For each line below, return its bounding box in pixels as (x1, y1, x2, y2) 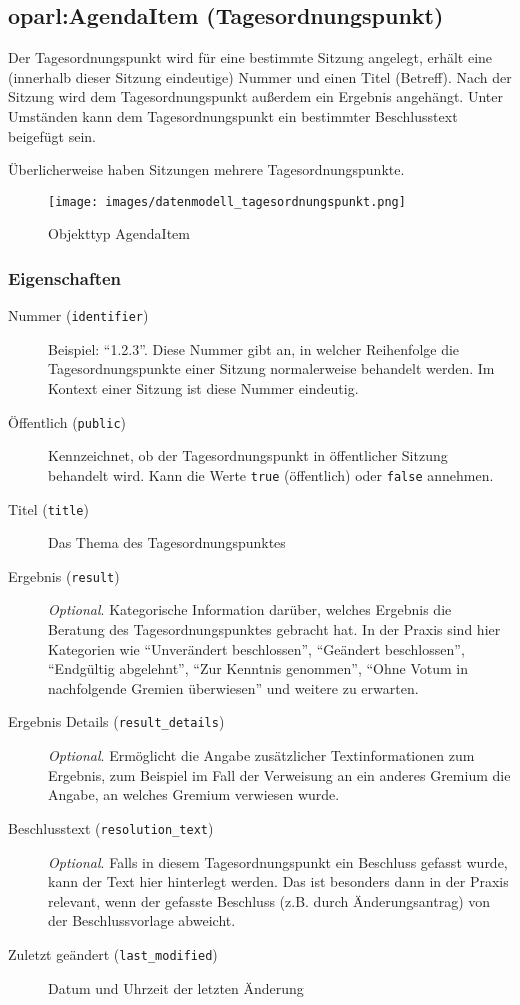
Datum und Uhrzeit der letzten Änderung (48, 977, 304, 998)
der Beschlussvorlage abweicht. (48, 910, 236, 931)
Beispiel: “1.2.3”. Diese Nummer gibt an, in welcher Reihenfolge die (48, 338, 460, 359)
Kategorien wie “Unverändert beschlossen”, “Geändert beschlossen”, (48, 638, 465, 659)
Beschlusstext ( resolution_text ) (8, 817, 214, 838)
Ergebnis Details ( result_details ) (8, 711, 225, 732)
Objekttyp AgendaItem (48, 223, 190, 244)
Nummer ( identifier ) (8, 305, 149, 326)
